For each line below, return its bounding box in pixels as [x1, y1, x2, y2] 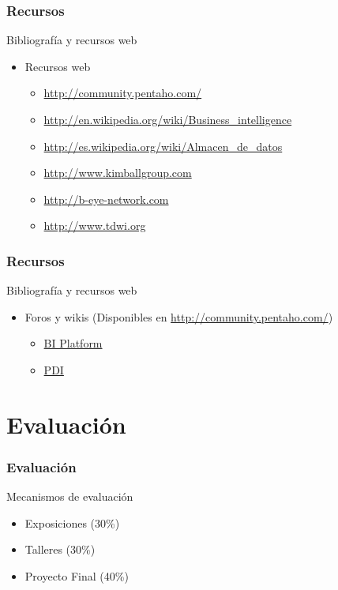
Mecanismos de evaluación [6, 488, 133, 505]
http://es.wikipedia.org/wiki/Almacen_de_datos [43, 137, 283, 154]
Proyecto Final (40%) [24, 567, 129, 584]
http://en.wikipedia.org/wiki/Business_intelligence [43, 111, 292, 127]
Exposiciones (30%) [24, 514, 120, 531]
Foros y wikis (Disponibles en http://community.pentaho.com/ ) [24, 308, 333, 325]
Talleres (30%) [24, 541, 96, 558]
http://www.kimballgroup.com [43, 164, 192, 181]
